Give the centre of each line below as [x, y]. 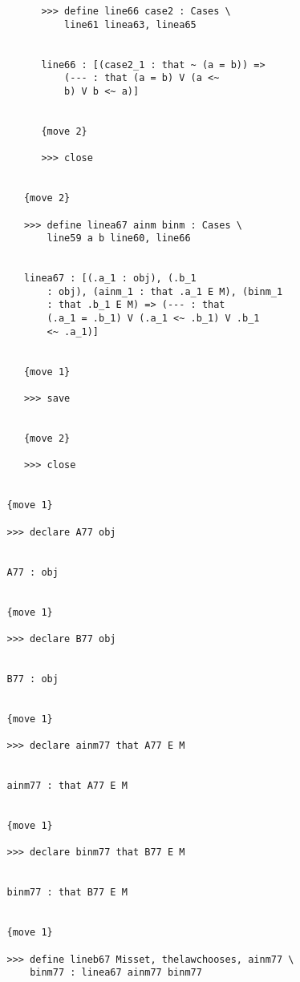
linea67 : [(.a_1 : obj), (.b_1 [110, 279]
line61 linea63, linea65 [130, 24]
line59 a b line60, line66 [119, 238]
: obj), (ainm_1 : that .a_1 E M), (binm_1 [165, 291]
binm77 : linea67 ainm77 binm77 [116, 973]
